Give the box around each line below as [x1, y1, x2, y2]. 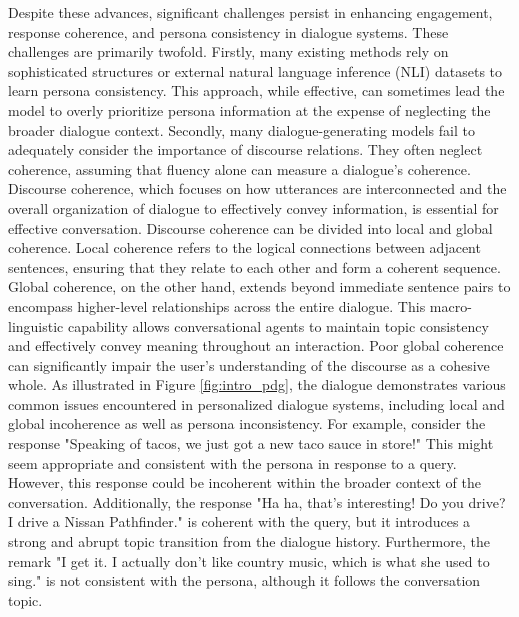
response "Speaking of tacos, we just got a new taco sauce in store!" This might [8, 433, 494, 454]
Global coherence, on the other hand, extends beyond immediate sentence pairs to [8, 276, 511, 297]
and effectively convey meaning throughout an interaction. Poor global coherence [8, 335, 504, 356]
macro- [429, 295, 472, 316]
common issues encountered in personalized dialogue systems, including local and [8, 393, 505, 414]
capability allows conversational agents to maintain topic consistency [67, 315, 489, 336]
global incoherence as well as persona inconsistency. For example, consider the [8, 413, 486, 434]
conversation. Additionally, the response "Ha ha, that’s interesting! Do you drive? [8, 491, 506, 512]
